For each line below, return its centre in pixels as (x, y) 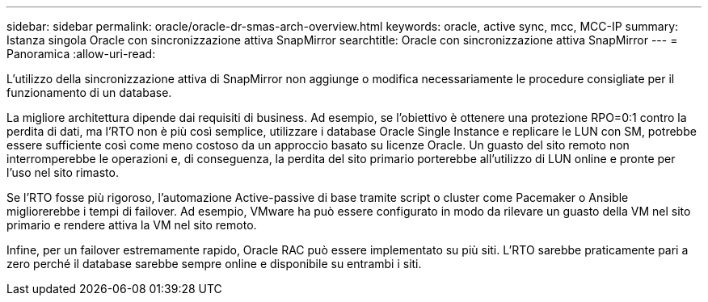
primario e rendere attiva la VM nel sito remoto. (132, 225)
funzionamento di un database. (89, 92)
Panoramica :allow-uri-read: (81, 54)
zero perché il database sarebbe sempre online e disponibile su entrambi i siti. (214, 264)
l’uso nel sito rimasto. (63, 172)
